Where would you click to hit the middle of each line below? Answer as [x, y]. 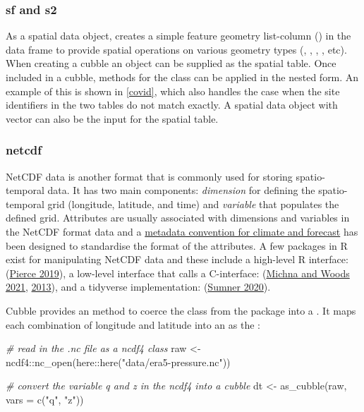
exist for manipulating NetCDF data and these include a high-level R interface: [177, 259]
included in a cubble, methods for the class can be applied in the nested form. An [182, 77]
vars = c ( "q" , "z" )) [45, 399]
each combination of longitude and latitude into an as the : [133, 324]
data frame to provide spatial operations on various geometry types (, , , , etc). [176, 49]
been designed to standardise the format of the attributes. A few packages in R [177, 245]
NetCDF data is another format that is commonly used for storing [149, 176]
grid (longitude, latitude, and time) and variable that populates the [193, 204]
